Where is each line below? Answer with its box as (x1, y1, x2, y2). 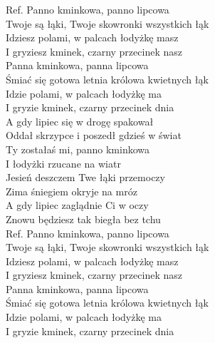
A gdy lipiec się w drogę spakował (6, 113, 154, 128)
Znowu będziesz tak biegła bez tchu (6, 211, 161, 226)
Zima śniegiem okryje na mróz (6, 183, 137, 198)
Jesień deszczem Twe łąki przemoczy (6, 170, 165, 185)
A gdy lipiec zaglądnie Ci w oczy (6, 198, 149, 213)
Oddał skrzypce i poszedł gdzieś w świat (6, 128, 182, 143)
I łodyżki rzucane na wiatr (6, 155, 121, 170)
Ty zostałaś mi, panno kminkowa (6, 141, 150, 156)
